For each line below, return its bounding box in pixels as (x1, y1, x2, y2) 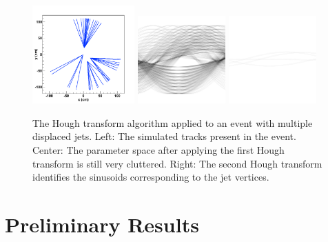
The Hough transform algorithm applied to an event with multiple (32, 115, 313, 130)
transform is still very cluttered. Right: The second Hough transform (32, 156, 322, 170)
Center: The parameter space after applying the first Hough (32, 143, 285, 157)
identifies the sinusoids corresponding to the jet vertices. (32, 170, 269, 184)
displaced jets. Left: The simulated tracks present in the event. (32, 129, 296, 143)
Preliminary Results (5, 210, 199, 239)
